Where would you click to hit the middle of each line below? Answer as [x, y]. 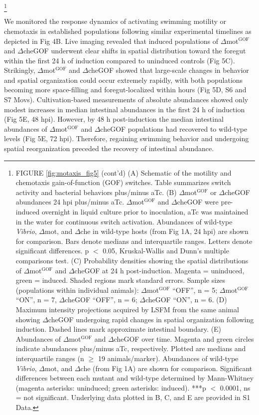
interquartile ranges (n [50, 358]
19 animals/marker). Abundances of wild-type [168, 358]
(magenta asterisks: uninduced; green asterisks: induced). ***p [111, 387]
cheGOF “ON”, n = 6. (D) [186, 300]
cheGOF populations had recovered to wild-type [174, 128]
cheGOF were [198, 202]
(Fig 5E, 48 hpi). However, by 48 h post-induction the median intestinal [114, 119]
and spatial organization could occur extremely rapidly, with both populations [124, 80]
